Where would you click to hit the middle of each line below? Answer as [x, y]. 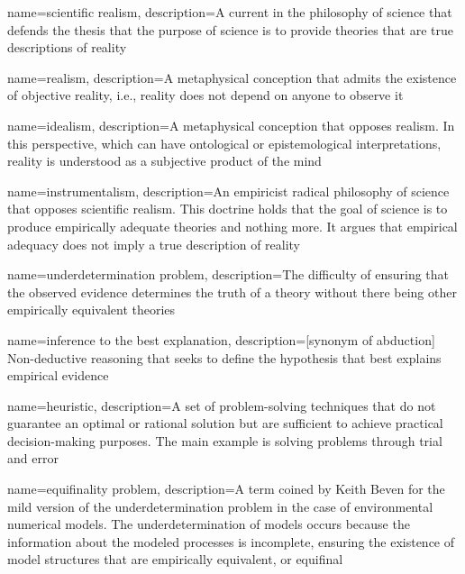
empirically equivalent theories [91, 310]
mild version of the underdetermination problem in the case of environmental [220, 506]
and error [33, 458]
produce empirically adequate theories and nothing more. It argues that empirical [232, 226]
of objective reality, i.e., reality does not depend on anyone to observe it [205, 95]
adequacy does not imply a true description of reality [154, 244]
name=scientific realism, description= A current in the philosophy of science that [230, 12]
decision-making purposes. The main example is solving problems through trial [225, 440]
